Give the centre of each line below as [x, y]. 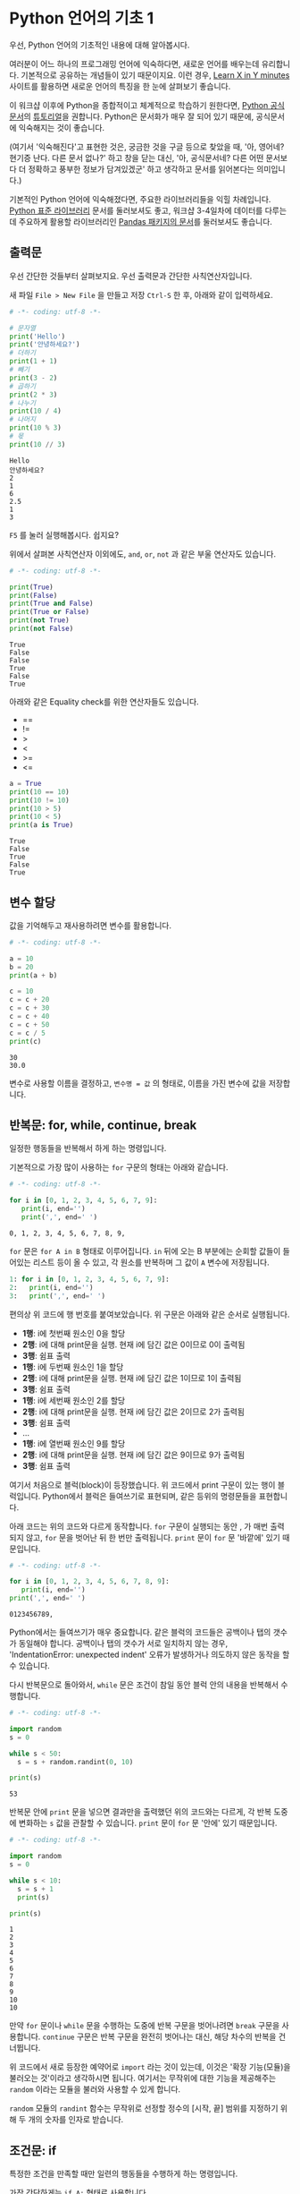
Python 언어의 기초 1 [82, 18]
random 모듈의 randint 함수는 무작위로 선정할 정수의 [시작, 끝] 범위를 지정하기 [144, 2108]
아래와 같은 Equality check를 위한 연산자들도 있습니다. [104, 701]
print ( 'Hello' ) [37, 337]
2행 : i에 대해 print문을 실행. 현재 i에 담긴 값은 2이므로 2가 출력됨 [133, 1412]
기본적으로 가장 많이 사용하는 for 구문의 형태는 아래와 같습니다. [119, 1167]
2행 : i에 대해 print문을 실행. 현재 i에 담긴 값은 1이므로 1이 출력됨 [132, 1378]
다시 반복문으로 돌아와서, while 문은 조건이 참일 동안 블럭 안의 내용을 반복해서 [144, 1685]
